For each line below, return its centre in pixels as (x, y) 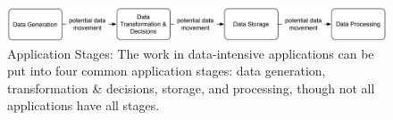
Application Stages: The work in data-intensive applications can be (191, 53)
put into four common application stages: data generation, (167, 71)
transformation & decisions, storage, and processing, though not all (191, 88)
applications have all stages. (84, 105)
